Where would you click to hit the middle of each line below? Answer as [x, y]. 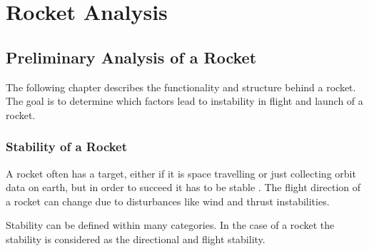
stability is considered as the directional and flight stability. [136, 239]
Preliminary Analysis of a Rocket [131, 57]
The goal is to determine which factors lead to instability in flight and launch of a [184, 101]
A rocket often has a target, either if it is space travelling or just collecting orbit [181, 173]
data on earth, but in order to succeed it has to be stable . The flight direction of [183, 187]
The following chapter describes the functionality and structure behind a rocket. [181, 87]
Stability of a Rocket [67, 147]
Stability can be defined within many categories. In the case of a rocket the [170, 225]
